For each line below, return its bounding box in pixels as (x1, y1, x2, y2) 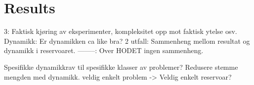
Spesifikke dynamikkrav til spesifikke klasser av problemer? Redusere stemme (4, 61, 238, 72)
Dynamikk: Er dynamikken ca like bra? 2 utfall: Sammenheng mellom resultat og (4, 35, 250, 46)
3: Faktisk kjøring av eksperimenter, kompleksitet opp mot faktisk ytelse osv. (4, 26, 237, 36)
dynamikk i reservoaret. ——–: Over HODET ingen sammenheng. (4, 45, 204, 56)
